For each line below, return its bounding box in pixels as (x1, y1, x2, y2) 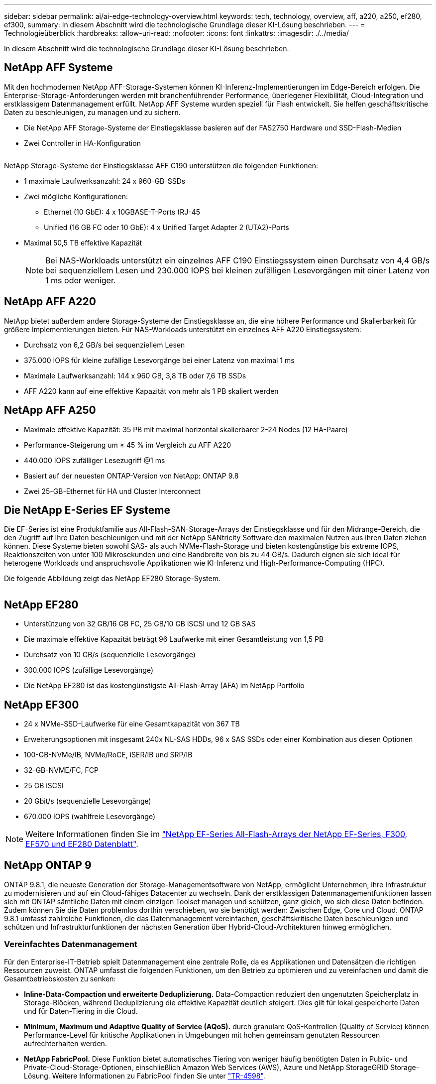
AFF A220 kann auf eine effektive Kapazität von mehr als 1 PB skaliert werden (24, 386, 279, 395)
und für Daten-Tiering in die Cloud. (24, 1006, 138, 1015)
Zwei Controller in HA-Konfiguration (24, 138, 141, 147)
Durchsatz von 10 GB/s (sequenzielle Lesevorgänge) (24, 650, 196, 659)
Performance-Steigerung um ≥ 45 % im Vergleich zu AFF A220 (24, 440, 231, 449)
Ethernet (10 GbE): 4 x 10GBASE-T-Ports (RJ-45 (44, 207, 200, 216)
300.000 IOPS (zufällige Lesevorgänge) (24, 666, 153, 675)
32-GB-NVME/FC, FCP (24, 766, 99, 775)
